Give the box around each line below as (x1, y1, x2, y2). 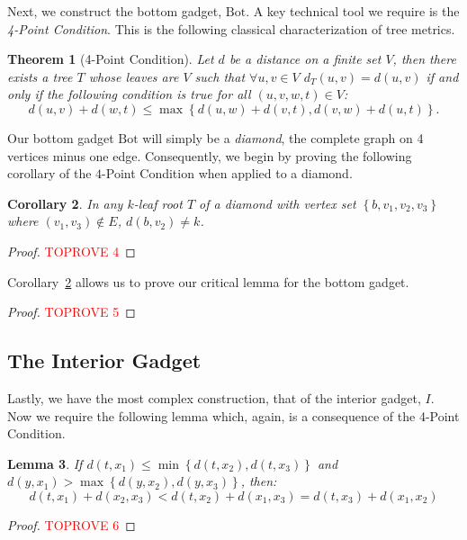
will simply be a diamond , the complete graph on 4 (142, 128, 424, 147)
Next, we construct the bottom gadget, (7, 2, 222, 20)
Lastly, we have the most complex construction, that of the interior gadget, (7, 388, 421, 407)
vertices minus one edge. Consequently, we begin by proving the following (7, 146, 412, 165)
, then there (392, 49, 456, 68)
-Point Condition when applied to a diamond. (102, 164, 353, 183)
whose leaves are (88, 67, 179, 85)
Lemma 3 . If (7, 454, 83, 472)
